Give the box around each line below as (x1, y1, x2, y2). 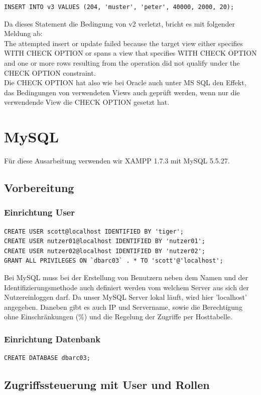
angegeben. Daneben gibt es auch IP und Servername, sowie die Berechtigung (4, 301, 242, 312)
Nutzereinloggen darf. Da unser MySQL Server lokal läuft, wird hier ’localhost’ (4, 292, 247, 302)
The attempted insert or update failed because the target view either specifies (4, 38, 243, 48)
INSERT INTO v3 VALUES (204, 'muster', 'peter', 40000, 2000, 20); (4, 4, 234, 11)
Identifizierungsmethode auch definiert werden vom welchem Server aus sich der (4, 282, 249, 292)
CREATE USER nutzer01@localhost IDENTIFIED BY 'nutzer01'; (4, 238, 205, 245)
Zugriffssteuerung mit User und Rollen (4, 377, 210, 392)
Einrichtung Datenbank (4, 332, 101, 345)
